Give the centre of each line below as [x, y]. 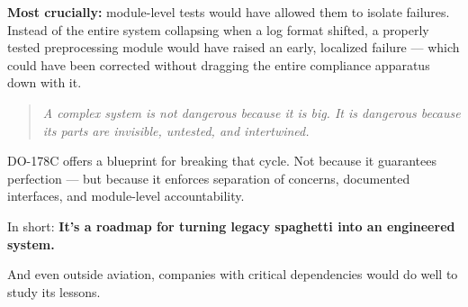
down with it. [45, 82]
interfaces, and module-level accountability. [126, 196]
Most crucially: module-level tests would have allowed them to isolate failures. [229, 12]
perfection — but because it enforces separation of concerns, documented [209, 178]
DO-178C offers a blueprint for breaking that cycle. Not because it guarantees [222, 161]
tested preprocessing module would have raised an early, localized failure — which [234, 47]
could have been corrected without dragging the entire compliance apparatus [219, 64]
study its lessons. [54, 291]
